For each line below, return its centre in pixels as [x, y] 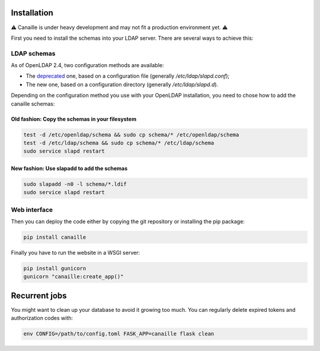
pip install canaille [55, 237]
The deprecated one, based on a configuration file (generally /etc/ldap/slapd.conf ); [128, 76]
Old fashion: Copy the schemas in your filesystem [73, 119]
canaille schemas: [33, 103]
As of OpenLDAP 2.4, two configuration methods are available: [87, 65]
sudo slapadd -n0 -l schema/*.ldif [75, 184]
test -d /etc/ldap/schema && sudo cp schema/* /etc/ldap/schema [119, 143]
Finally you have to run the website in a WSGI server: [76, 253]
